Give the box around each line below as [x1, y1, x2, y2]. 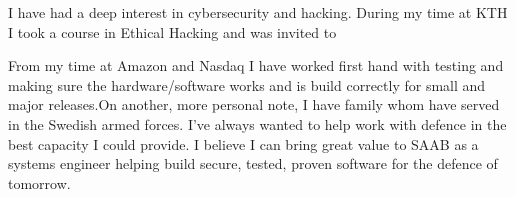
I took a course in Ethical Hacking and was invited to [8, 21, 337, 42]
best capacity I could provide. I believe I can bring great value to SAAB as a [8, 133, 479, 154]
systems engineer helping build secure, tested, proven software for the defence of [8, 153, 498, 174]
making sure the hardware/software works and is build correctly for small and [8, 74, 486, 95]
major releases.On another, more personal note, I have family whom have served [8, 94, 500, 115]
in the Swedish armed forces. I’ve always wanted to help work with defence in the [8, 113, 507, 134]
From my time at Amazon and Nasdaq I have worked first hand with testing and [8, 55, 504, 76]
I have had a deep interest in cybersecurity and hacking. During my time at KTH [8, 2, 508, 22]
